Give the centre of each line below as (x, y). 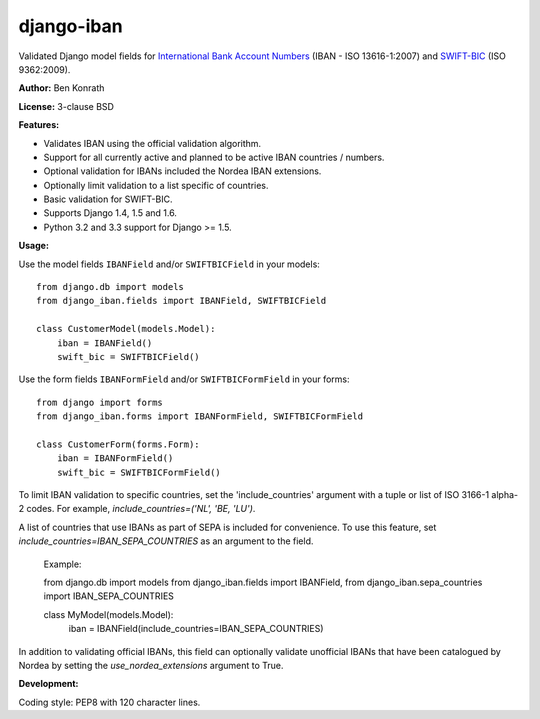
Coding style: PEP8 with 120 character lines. (109, 702)
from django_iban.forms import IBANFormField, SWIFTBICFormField (200, 416)
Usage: (34, 246)
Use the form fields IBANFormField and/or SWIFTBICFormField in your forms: (184, 379)
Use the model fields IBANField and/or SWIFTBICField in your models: (169, 264)
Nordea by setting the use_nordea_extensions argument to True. (151, 665)
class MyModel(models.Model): (108, 614)
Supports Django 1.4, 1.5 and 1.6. (110, 213)
